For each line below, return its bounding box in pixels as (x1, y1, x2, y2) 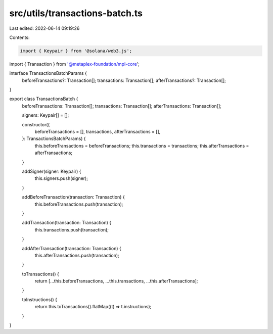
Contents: (9, 34, 30, 40)
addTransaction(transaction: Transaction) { (22, 220, 112, 226)
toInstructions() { (22, 296, 58, 303)
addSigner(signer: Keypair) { (22, 168, 81, 174)
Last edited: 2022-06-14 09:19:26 (9, 25, 80, 31)
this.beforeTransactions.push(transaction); (34, 201, 123, 207)
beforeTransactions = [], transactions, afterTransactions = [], (34, 129, 161, 135)
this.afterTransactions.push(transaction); (34, 252, 120, 258)
